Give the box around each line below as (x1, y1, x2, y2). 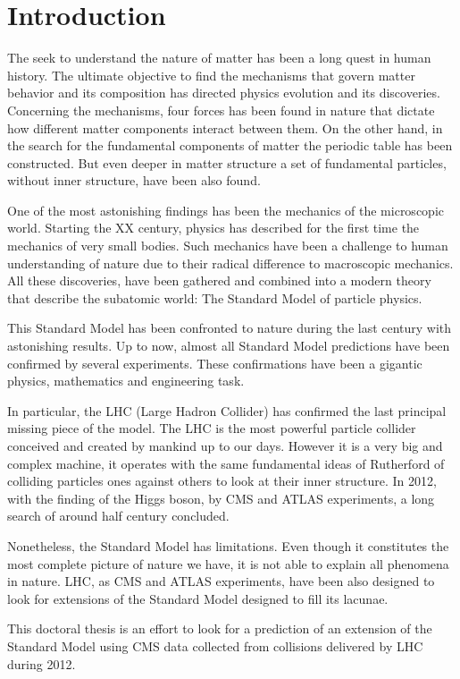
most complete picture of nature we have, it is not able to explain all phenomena (7, 554, 449, 573)
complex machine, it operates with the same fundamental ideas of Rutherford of (7, 454, 445, 472)
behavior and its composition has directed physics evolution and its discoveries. (7, 83, 440, 102)
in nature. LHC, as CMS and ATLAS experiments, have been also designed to (7, 572, 435, 590)
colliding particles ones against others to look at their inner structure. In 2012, (7, 471, 437, 490)
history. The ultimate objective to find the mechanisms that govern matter (7, 65, 415, 84)
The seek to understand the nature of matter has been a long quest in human (7, 48, 431, 67)
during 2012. (7, 654, 76, 673)
